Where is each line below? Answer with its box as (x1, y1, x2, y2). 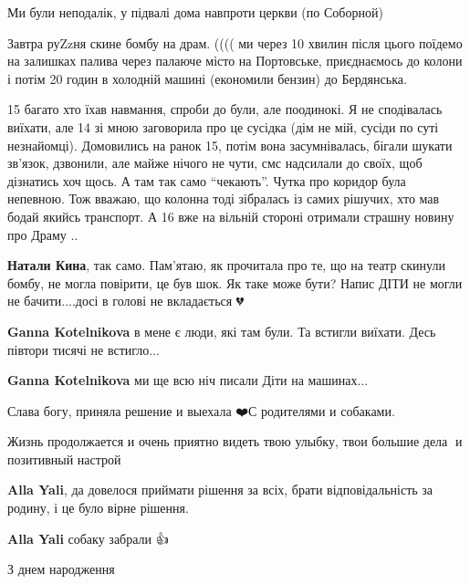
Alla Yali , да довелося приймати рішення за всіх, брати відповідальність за (7, 480, 433, 499)
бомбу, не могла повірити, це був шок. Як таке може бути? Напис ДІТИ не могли (7, 273, 463, 292)
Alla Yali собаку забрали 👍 (7, 528, 169, 547)
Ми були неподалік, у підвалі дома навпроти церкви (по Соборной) (7, 3, 383, 21)
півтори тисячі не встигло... (7, 339, 161, 359)
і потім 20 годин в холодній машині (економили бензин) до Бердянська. (7, 68, 407, 88)
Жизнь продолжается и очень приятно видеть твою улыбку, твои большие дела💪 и (7, 432, 463, 451)
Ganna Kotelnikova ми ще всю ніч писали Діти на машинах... (7, 370, 369, 390)
